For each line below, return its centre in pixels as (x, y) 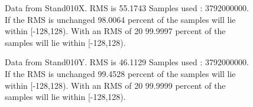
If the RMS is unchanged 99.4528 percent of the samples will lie (120, 73)
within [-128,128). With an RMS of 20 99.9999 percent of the (115, 85)
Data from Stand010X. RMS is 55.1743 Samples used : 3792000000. (127, 8)
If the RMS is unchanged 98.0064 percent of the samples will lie (120, 19)
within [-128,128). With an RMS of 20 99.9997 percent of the (115, 31)
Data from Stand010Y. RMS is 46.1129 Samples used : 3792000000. (127, 62)
